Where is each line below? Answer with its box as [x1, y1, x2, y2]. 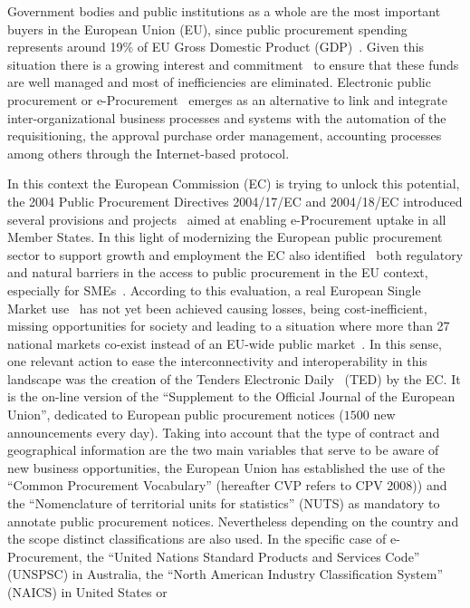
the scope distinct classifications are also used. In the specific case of [7, 529, 387, 548]
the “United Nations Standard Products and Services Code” [86, 546, 420, 565]
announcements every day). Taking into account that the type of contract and [7, 422, 440, 441]
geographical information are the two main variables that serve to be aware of [7, 440, 439, 459]
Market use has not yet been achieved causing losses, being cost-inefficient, [7, 298, 427, 317]
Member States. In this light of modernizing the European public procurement [7, 227, 443, 246]
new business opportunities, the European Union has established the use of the [7, 458, 446, 477]
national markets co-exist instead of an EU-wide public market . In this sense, [7, 333, 442, 352]
